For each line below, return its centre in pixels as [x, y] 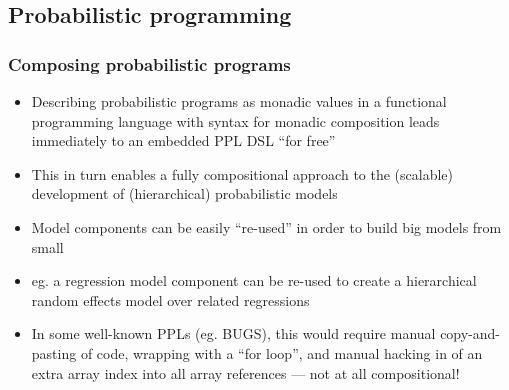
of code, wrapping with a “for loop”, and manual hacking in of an [281, 352]
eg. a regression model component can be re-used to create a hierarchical [254, 280]
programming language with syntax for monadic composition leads [235, 120]
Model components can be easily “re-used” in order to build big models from [266, 226]
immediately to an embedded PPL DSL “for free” [183, 140]
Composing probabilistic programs [149, 63]
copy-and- [470, 333]
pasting [54, 352]
